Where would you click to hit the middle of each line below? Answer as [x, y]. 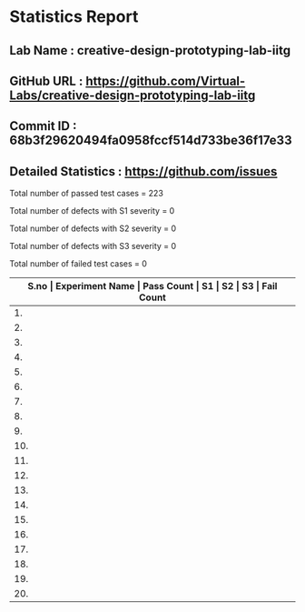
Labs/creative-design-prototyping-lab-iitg [133, 95]
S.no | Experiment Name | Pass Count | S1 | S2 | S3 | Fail [152, 286]
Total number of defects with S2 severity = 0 [93, 228]
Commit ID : [43, 126]
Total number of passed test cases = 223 [86, 194]
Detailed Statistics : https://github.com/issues [143, 171]
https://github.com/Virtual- [166, 80]
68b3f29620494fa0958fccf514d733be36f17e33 [151, 140]
